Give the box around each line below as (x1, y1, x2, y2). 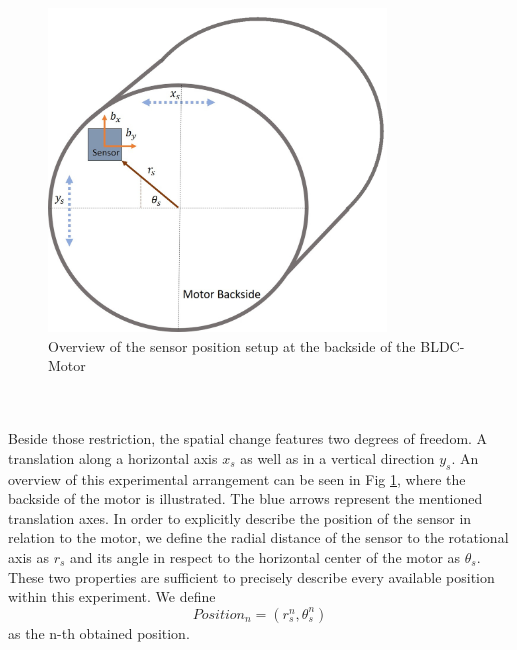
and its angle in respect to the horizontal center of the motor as (70, 547, 461, 568)
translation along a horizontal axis (8, 447, 218, 468)
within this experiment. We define (8, 586, 216, 607)
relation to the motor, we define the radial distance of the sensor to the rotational (8, 527, 509, 548)
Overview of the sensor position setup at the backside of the (48, 335, 416, 356)
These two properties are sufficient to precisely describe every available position (8, 566, 495, 587)
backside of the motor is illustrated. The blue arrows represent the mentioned (8, 488, 483, 509)
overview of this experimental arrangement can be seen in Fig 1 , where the (8, 468, 466, 489)
